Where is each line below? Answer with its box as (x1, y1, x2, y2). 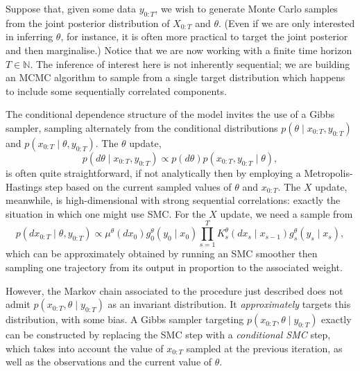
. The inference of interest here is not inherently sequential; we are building (30, 56, 350, 71)
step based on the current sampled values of (45, 179, 232, 193)
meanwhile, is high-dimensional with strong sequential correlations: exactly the (6, 193, 341, 207)
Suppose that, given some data (6, 1, 136, 15)
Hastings (6, 179, 42, 193)
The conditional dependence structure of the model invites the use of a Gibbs (6, 107, 335, 121)
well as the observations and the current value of (6, 354, 212, 369)
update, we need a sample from (220, 206, 353, 221)
